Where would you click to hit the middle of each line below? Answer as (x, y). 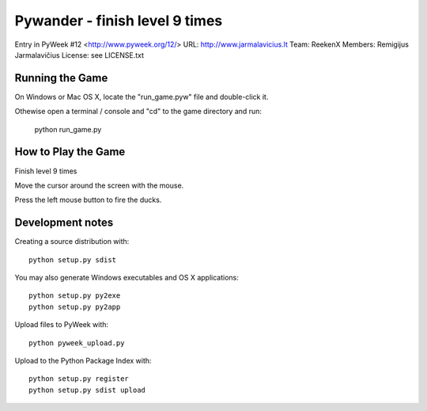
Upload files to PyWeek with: (62, 325)
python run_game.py (68, 129)
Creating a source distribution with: (72, 242)
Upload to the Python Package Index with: (83, 360)
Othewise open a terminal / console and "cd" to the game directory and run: (138, 112)
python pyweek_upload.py (77, 343)
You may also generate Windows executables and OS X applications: (127, 278)
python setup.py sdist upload (87, 390)
